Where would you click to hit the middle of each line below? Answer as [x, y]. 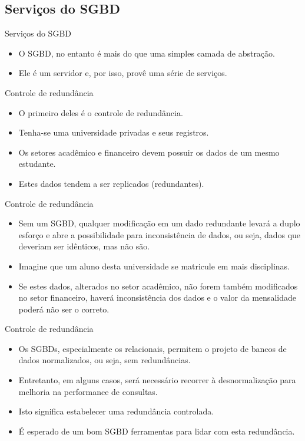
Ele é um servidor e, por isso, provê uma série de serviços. [123, 73]
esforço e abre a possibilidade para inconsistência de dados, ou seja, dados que [160, 234]
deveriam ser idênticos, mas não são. [84, 246]
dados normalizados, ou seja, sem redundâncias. [105, 360]
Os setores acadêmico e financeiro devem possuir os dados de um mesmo [149, 152]
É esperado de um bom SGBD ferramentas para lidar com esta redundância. [157, 431]
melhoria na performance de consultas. [88, 391]
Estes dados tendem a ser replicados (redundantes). [111, 183]
